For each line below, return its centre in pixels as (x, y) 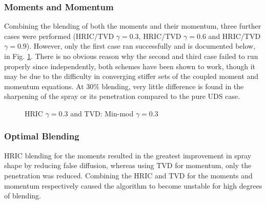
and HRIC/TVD (234, 36)
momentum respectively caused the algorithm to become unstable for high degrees (133, 185)
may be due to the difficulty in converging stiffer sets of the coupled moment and (131, 76)
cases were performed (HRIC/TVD (59, 36)
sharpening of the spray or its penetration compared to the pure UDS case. (122, 96)
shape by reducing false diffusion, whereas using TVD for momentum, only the (128, 165)
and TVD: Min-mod (102, 113)
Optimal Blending (42, 136)
